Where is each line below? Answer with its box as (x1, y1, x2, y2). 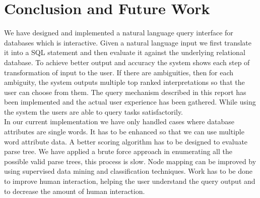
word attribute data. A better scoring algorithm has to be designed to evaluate (4, 136, 248, 146)
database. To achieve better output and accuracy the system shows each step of (4, 57, 250, 67)
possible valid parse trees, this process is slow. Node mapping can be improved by (4, 156, 256, 166)
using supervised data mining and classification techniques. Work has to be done (4, 166, 252, 176)
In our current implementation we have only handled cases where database (4, 116, 234, 127)
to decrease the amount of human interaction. (4, 185, 145, 196)
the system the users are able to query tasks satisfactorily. (4, 106, 183, 117)
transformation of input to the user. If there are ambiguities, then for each (4, 67, 234, 77)
